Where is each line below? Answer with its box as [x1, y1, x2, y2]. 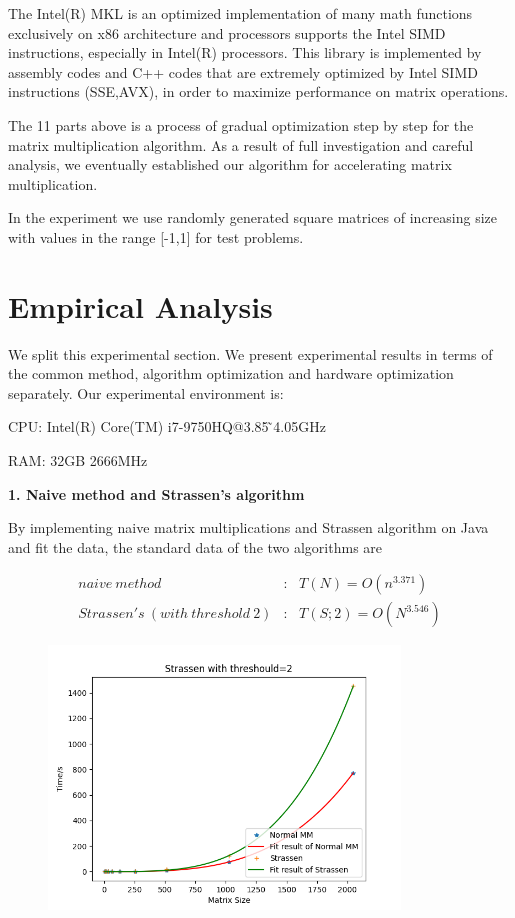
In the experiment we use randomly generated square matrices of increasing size [8, 207, 498, 228]
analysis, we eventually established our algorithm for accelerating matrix [8, 154, 452, 175]
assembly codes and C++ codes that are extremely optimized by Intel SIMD [8, 61, 478, 82]
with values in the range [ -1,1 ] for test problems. [8, 226, 304, 247]
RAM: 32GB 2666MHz [8, 450, 148, 471]
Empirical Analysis [8, 285, 273, 326]
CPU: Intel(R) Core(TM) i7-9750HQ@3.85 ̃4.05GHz [8, 416, 326, 437]
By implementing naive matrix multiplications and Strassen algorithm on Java [8, 517, 489, 538]
